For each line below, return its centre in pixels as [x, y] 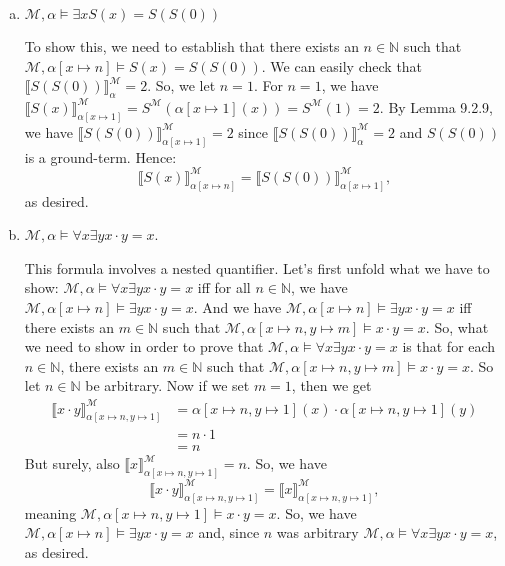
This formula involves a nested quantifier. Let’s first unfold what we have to [257, 267]
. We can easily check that [342, 65]
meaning [50, 512]
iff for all [224, 287]
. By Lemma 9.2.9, [436, 106]
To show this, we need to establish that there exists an [191, 46]
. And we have [237, 307]
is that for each [449, 346]
